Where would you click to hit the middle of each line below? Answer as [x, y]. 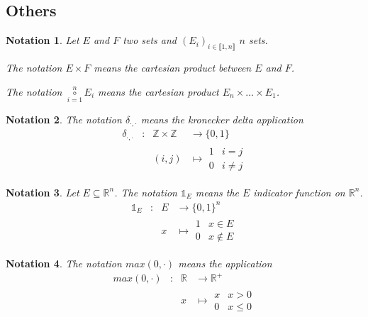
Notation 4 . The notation [64, 263]
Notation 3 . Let [43, 192]
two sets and [150, 40]
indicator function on [299, 192]
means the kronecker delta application [222, 119]
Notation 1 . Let [43, 40]
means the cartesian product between [173, 67]
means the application [225, 263]
